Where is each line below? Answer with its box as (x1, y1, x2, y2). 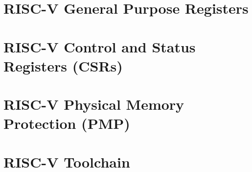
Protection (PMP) (3, 113, 130, 133)
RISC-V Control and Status (3, 36, 196, 56)
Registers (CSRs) (3, 55, 123, 75)
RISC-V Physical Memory (3, 94, 184, 114)
